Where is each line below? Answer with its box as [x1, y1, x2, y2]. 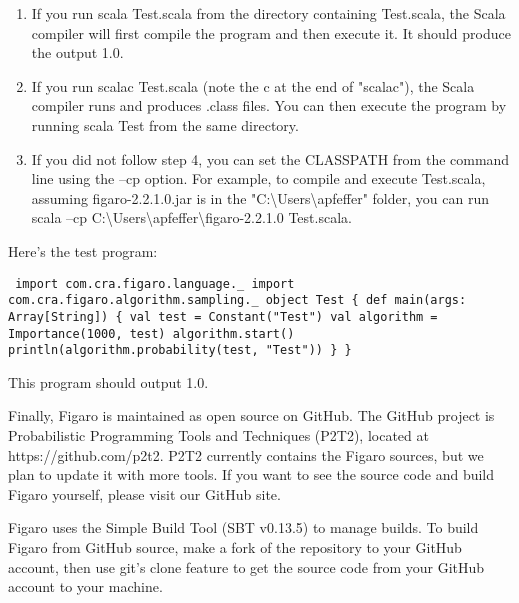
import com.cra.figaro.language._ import [15, 276, 295, 291]
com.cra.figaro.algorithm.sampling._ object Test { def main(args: [8, 293, 467, 308]
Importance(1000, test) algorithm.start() [8, 326, 295, 341]
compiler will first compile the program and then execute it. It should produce [31, 22, 511, 43]
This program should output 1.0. [8, 371, 209, 392]
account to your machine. [8, 576, 163, 597]
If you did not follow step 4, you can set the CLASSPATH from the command [31, 148, 510, 169]
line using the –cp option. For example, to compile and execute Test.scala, [31, 168, 486, 189]
